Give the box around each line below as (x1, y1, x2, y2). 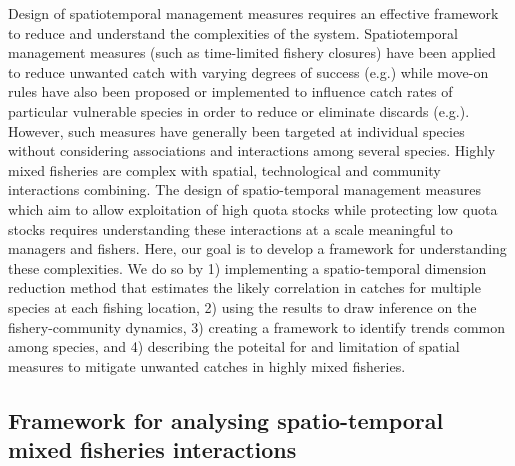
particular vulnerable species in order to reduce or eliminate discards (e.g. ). (8, 100, 470, 121)
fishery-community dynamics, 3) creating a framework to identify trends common (8, 316, 506, 337)
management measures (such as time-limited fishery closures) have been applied (8, 42, 496, 63)
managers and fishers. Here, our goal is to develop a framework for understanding (8, 238, 507, 259)
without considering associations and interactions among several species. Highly (8, 140, 496, 161)
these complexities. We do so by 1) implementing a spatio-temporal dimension (8, 257, 487, 278)
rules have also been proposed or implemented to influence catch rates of (8, 81, 453, 102)
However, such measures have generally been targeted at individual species (8, 120, 465, 141)
